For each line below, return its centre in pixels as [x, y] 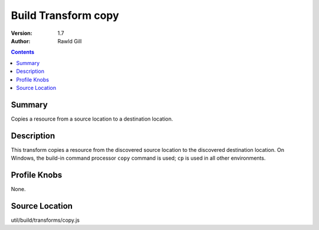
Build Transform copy [65, 15]
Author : [21, 41]
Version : [22, 33]
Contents [23, 52]
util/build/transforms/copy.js [45, 220]
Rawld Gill [70, 41]
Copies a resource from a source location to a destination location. [92, 119]
